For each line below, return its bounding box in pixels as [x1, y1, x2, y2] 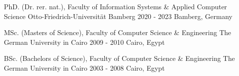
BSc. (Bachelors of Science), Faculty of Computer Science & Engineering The [4, 53, 235, 63]
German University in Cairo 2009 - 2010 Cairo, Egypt [4, 37, 165, 47]
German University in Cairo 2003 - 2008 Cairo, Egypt [4, 62, 165, 73]
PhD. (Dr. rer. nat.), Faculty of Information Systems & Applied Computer [4, 1, 227, 11]
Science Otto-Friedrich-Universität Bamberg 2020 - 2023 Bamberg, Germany [4, 11, 233, 21]
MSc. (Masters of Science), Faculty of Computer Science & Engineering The [4, 27, 231, 38]
